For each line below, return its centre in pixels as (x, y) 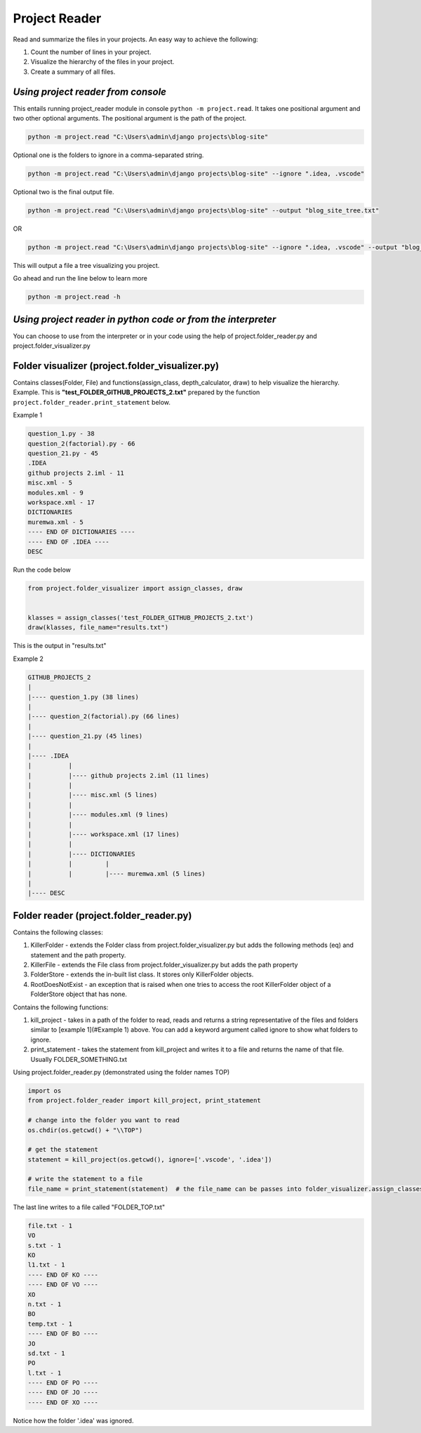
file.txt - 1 (50, 1225)
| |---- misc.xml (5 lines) (93, 795)
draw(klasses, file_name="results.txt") (98, 627)
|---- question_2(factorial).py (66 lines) (104, 716)
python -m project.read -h (74, 297)
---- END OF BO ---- (63, 1334)
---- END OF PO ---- (63, 1383)
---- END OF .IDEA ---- (69, 541)
